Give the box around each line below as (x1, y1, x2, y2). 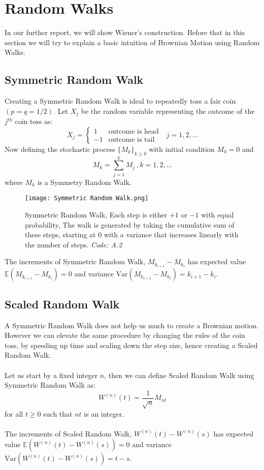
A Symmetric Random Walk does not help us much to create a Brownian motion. (5, 320, 258, 330)
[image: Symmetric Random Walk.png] (25, 195, 149, 202)
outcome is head (109, 128, 159, 136)
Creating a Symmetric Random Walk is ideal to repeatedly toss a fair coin (5, 96, 236, 106)
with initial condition (149, 143, 215, 154)
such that (43, 408, 73, 419)
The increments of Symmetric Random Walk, (5, 256, 146, 267)
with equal (201, 209, 234, 220)
